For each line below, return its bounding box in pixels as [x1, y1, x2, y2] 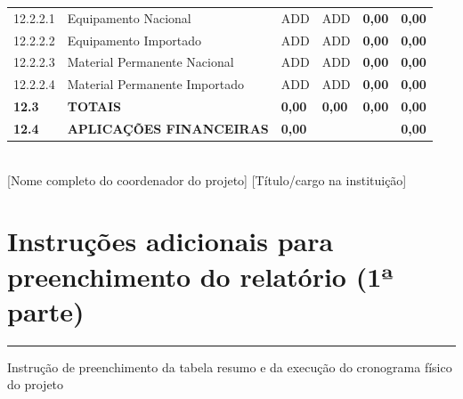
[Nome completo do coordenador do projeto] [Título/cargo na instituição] [7, 170, 407, 189]
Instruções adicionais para [7, 223, 334, 259]
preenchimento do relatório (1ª [7, 257, 394, 294]
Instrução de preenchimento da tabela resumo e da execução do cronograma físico [7, 357, 452, 376]
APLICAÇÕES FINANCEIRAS [67, 118, 269, 137]
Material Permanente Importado [67, 75, 244, 94]
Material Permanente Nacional [67, 53, 234, 71]
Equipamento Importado [67, 30, 202, 49]
